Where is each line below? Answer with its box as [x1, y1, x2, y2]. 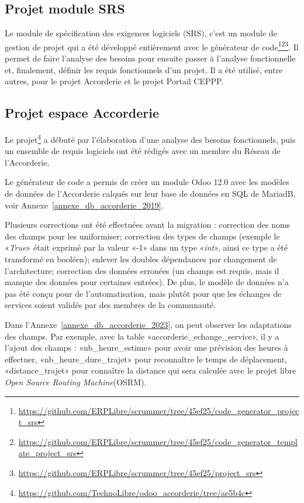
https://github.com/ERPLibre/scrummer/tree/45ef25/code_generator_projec [18, 404, 299, 416]
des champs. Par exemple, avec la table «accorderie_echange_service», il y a [5, 330, 279, 342]
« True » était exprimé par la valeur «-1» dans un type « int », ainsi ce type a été [5, 241, 288, 254]
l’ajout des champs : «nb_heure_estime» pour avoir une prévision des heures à [5, 341, 288, 354]
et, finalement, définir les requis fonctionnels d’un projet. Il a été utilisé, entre [5, 63, 283, 76]
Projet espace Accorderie [5, 104, 159, 122]
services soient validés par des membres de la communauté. [5, 299, 216, 311]
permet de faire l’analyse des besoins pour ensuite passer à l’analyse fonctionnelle [5, 52, 296, 64]
